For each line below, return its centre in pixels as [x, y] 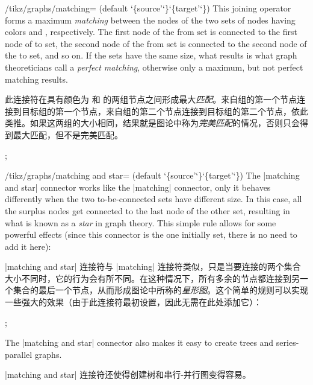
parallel [19, 354]
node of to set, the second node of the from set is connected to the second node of [156, 43]
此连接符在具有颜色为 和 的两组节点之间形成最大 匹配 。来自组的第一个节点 [151, 99]
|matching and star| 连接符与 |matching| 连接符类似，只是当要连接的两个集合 [153, 266]
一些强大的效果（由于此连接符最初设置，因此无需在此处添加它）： [133, 302]
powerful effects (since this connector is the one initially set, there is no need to [151, 234]
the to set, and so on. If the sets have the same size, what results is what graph [151, 55]
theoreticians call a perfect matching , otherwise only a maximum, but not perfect [154, 67]
